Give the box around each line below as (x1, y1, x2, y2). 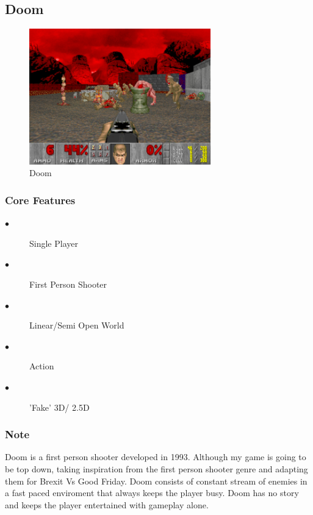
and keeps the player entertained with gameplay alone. (5, 498, 209, 511)
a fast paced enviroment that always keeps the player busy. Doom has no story (5, 486, 299, 499)
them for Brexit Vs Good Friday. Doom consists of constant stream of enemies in (5, 474, 308, 487)
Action (29, 360, 54, 372)
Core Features (5, 192, 76, 207)
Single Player (29, 236, 78, 249)
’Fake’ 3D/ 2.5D (29, 400, 90, 413)
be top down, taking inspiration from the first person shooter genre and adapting (5, 462, 308, 475)
